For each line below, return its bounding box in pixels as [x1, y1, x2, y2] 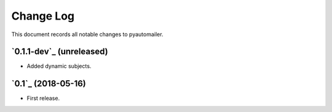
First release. [26, 95, 60, 102]
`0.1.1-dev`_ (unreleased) [11, 47, 108, 57]
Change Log [11, 9, 75, 23]
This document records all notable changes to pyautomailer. [11, 31, 164, 38]
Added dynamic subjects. [26, 62, 92, 70]
